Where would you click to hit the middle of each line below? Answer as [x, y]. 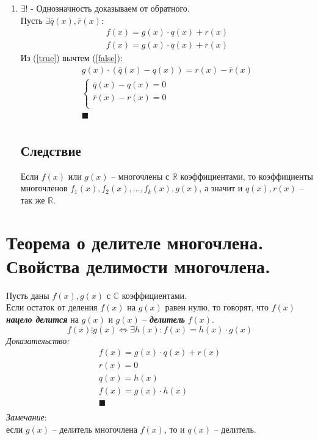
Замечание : [27, 417]
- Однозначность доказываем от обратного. [110, 8]
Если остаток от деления [52, 307]
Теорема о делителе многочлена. [135, 242]
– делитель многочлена [95, 429]
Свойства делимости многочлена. [138, 266]
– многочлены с [140, 176]
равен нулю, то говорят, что [217, 307]
